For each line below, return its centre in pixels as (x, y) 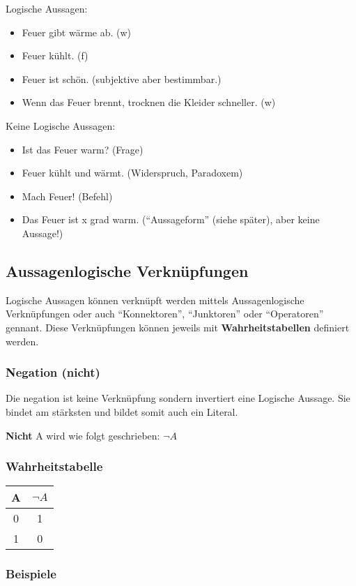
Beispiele (31, 574)
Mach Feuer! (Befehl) (67, 196)
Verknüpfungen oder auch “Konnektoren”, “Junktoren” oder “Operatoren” (165, 314)
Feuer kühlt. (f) (55, 55)
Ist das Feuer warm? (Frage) (83, 149)
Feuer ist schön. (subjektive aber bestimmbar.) (122, 78)
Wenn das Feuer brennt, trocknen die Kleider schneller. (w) (149, 102)
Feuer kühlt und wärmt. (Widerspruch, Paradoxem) (132, 173)
